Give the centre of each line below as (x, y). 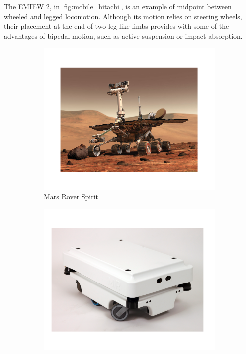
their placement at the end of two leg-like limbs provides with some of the (117, 26)
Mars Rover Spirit (71, 196)
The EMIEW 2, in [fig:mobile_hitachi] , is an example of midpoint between (118, 6)
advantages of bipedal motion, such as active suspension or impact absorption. (123, 35)
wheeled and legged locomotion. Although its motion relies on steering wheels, (123, 16)
